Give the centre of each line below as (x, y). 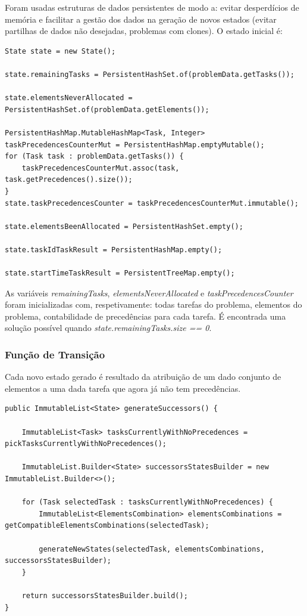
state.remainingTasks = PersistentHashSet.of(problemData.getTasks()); (150, 74)
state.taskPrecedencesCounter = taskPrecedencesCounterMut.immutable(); (152, 203)
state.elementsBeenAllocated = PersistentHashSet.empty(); (124, 226)
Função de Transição (55, 354)
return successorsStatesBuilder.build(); (105, 595)
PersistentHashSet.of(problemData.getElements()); (107, 109)
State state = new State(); (60, 51)
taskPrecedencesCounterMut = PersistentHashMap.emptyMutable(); (135, 145)
